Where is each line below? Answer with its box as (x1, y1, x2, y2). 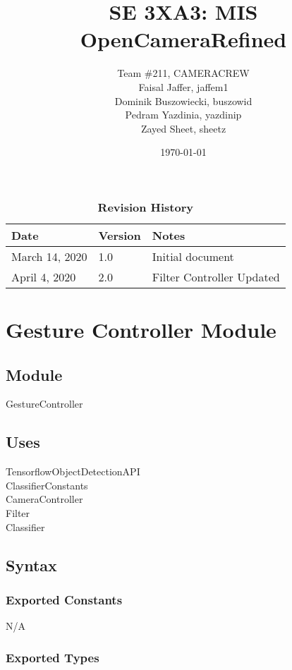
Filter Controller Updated (152, 268, 280, 285)
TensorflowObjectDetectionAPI (6, 464, 140, 479)
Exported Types (6, 648, 99, 666)
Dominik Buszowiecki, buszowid (114, 93, 253, 108)
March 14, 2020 (11, 248, 87, 264)
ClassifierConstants (6, 477, 88, 492)
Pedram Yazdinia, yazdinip (125, 107, 242, 122)
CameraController (6, 492, 83, 506)
